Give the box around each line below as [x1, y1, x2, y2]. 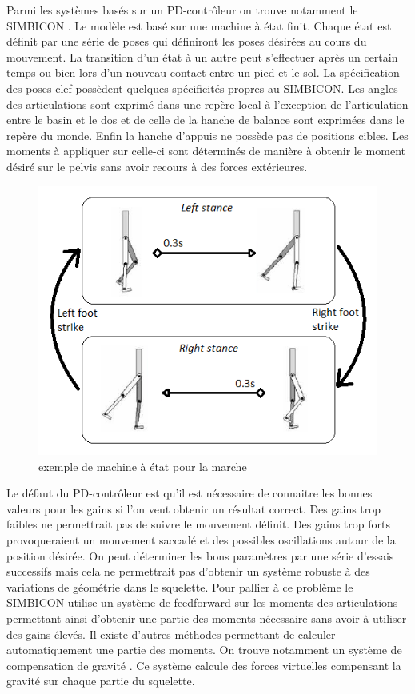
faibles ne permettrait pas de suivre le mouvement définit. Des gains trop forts [6, 516, 390, 532]
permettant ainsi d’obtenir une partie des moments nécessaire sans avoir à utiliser [6, 609, 407, 626]
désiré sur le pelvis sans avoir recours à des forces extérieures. [6, 158, 308, 174]
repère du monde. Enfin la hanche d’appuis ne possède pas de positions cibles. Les [6, 126, 409, 143]
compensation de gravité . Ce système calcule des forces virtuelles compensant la [6, 656, 401, 673]
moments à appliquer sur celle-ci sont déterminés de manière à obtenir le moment [6, 142, 405, 159]
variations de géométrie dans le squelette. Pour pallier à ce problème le [6, 578, 353, 595]
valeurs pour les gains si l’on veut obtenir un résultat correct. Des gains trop [6, 500, 381, 517]
